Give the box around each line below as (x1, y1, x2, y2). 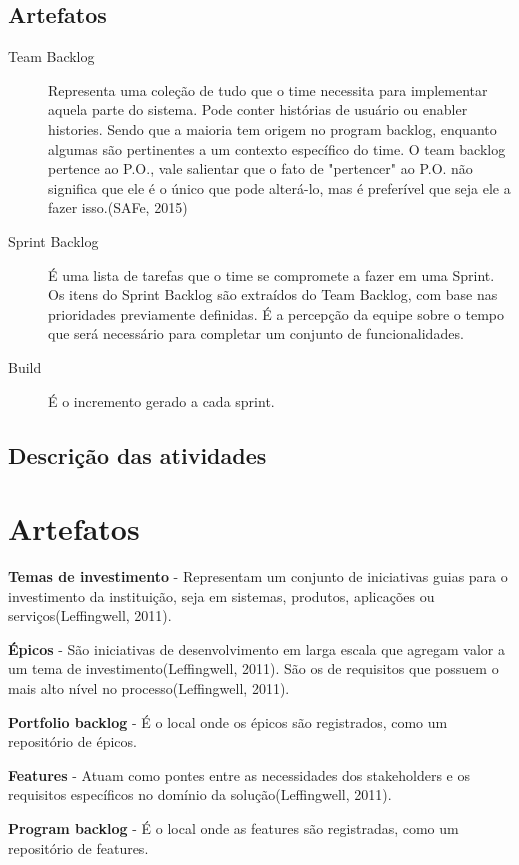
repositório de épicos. (8, 731, 137, 752)
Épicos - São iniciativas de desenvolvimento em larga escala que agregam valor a (8, 638, 505, 659)
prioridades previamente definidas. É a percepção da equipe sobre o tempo (48, 303, 505, 324)
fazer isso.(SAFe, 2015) (48, 197, 188, 218)
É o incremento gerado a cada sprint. (48, 390, 275, 411)
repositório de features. (8, 837, 149, 858)
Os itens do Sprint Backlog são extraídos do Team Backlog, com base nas (48, 284, 498, 305)
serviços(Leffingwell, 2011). (8, 605, 172, 626)
